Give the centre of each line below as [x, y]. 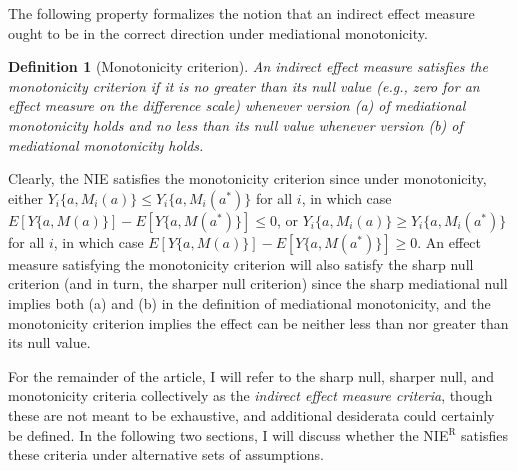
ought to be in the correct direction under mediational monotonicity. [218, 32]
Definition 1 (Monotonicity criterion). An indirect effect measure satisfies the [248, 66]
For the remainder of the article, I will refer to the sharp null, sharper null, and [251, 375]
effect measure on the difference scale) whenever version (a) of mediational [237, 105]
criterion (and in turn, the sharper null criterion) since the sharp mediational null [258, 283]
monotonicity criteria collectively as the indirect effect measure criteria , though [250, 395]
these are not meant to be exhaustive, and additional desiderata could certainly [251, 414]
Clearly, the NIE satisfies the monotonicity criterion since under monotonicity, [247, 178]
